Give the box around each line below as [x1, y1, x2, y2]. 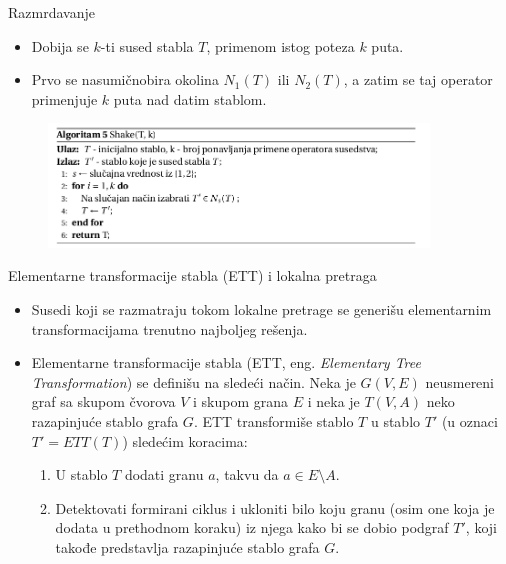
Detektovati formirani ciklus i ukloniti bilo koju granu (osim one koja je [55, 497, 495, 518]
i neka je [307, 391, 360, 412]
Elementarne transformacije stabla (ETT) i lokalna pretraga [8, 265, 377, 286]
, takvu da [215, 464, 279, 485]
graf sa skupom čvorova [31, 391, 176, 412]
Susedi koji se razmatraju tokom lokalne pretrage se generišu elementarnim [31, 299, 492, 320]
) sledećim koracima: [122, 430, 248, 451]
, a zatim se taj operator [343, 69, 493, 90]
